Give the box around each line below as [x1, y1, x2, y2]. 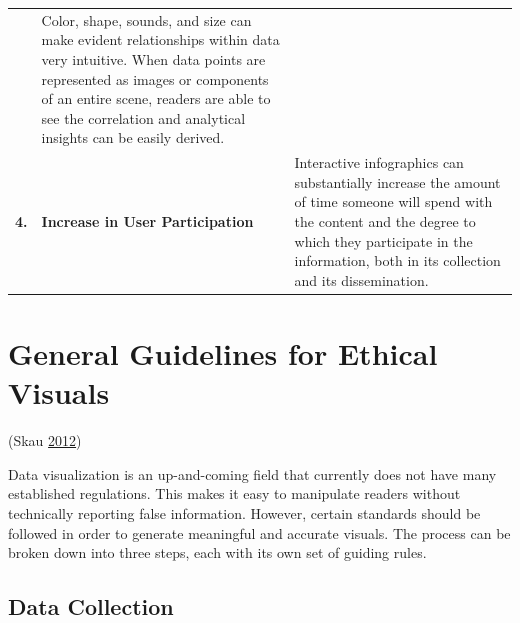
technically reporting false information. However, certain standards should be [8, 502, 481, 523]
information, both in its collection [294, 250, 501, 271]
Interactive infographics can [294, 152, 464, 173]
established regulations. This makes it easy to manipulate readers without [8, 483, 461, 504]
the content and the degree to [294, 210, 476, 231]
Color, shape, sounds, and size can [41, 9, 252, 30]
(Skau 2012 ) [8, 430, 82, 451]
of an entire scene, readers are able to [41, 88, 271, 109]
